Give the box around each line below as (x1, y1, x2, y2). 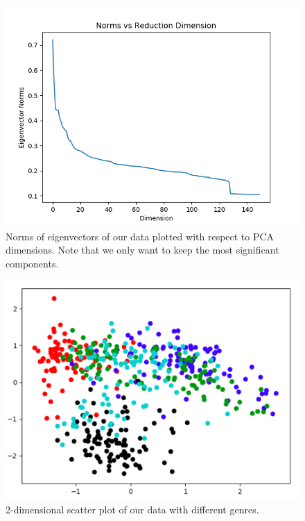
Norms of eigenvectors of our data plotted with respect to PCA (6, 229, 274, 243)
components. (6, 256, 59, 270)
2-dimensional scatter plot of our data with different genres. (6, 502, 259, 517)
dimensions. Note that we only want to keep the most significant (6, 242, 279, 257)
